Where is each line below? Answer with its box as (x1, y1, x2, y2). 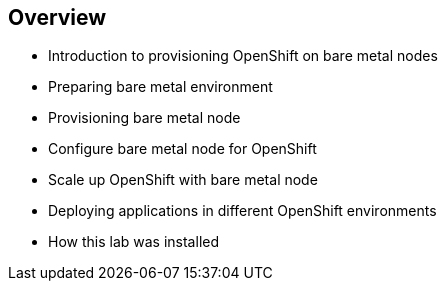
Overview (8, 5, 107, 30)
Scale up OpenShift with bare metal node (48, 171, 318, 189)
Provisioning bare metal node (48, 109, 241, 127)
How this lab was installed (48, 233, 220, 251)
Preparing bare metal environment (48, 78, 273, 96)
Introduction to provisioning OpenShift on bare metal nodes (48, 47, 438, 65)
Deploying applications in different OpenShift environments (48, 202, 437, 220)
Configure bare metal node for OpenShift (48, 140, 317, 158)
